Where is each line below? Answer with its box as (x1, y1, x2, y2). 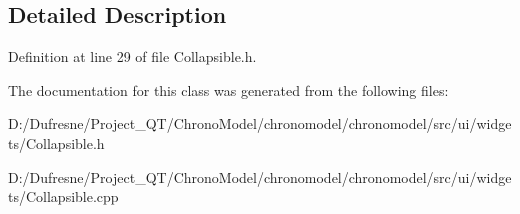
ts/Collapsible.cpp (8, 186, 119, 207)
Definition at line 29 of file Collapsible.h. (8, 46, 257, 67)
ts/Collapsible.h (8, 132, 105, 153)
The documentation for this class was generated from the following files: (8, 79, 449, 100)
